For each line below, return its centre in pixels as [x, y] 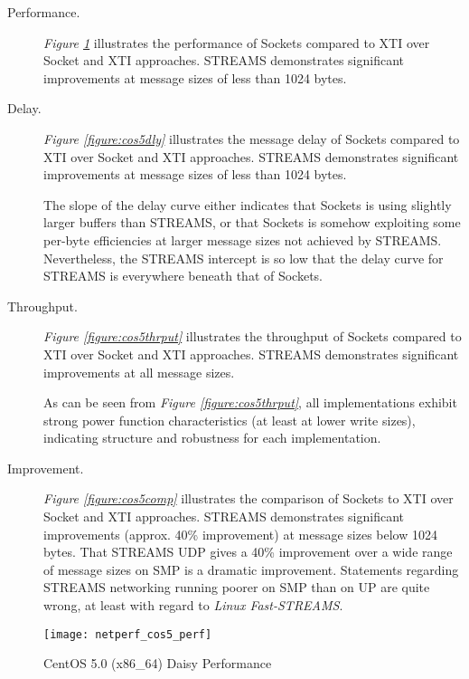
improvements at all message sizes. [139, 372]
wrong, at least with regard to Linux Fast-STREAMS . [193, 605]
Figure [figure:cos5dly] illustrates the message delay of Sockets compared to [252, 138]
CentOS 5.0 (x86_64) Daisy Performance [158, 663]
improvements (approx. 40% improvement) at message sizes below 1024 [240, 534]
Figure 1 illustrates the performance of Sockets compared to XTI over [237, 42]
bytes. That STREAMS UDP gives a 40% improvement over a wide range [248, 552]
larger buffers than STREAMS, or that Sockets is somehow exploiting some [252, 222]
